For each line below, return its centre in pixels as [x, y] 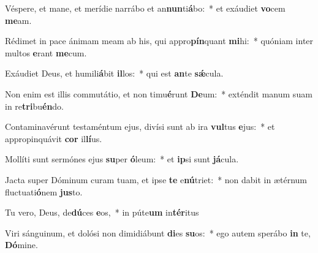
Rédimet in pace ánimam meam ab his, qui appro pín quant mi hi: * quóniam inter [159, 41]
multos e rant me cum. [46, 52]
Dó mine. [21, 245]
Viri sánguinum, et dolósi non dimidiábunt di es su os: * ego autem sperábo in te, [158, 232]
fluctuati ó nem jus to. [44, 191]
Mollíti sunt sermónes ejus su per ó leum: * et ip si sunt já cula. [122, 159]
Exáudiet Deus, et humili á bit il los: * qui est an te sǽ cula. [114, 73]
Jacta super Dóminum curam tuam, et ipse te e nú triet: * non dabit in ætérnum [156, 179]
